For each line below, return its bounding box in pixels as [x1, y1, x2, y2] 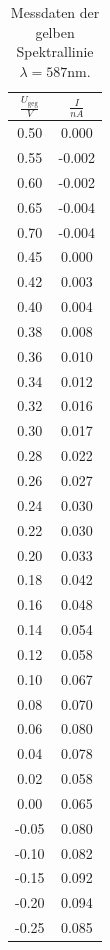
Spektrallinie [16, 41, 94, 62]
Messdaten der [10, 2, 100, 22]
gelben [35, 21, 75, 42]
